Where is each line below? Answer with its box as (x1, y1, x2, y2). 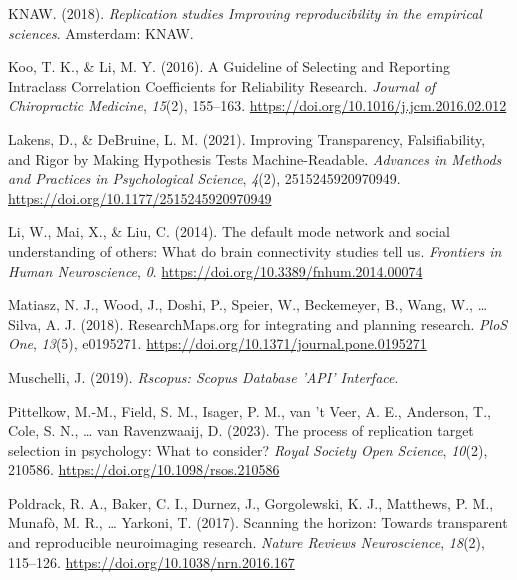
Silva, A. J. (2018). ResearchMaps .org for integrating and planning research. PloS (8, 313, 508, 334)
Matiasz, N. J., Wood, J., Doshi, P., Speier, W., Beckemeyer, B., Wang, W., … (8, 294, 488, 315)
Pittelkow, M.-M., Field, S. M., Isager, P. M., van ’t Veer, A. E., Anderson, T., (8, 400, 491, 421)
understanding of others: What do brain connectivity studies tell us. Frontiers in (8, 240, 502, 261)
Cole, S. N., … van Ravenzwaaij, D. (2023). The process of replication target (8, 420, 474, 441)
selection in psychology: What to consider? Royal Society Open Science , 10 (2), (8, 439, 488, 460)
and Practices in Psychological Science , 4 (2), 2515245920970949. (8, 168, 401, 189)
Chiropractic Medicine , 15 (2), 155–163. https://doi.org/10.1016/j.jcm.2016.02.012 (8, 95, 507, 116)
